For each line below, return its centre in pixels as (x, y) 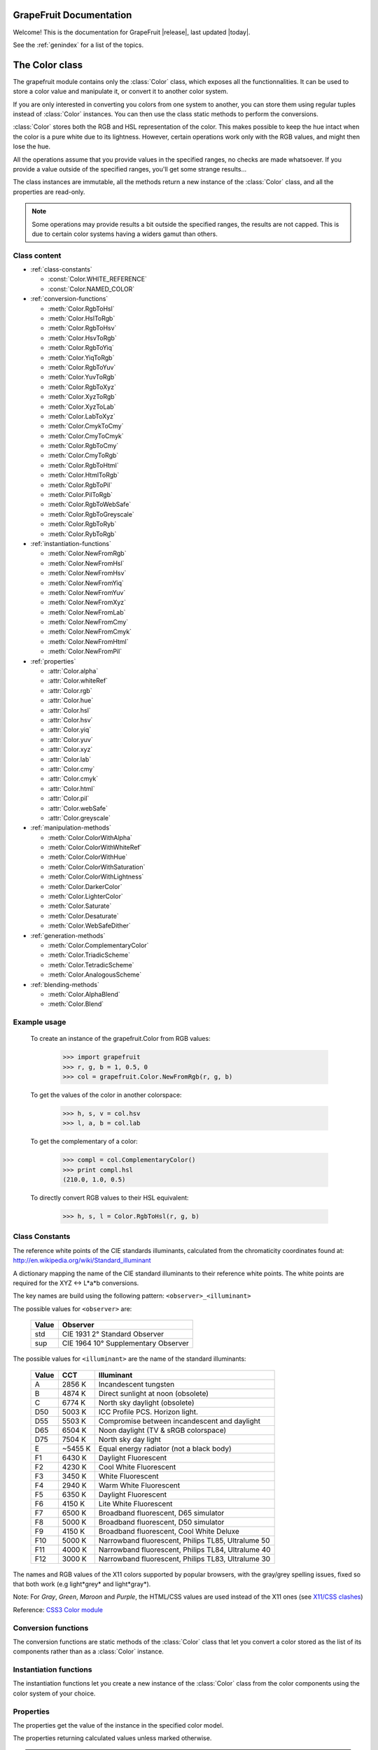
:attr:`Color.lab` (70, 759)
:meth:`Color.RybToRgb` (82, 534)
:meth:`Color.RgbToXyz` (82, 387)
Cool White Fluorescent (137, 1466)
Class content (37, 255)
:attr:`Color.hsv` (70, 720)
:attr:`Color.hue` (71, 701)
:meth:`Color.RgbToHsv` (82, 328)
